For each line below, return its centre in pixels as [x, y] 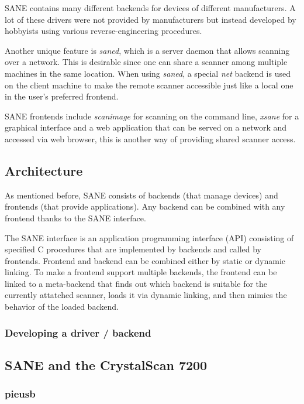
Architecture [44, 170]
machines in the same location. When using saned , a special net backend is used [148, 73]
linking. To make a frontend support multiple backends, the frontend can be [141, 272]
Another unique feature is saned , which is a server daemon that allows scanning [147, 50]
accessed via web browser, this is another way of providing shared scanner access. [150, 138]
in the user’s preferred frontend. [62, 96]
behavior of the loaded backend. [62, 307]
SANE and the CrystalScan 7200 [106, 364]
